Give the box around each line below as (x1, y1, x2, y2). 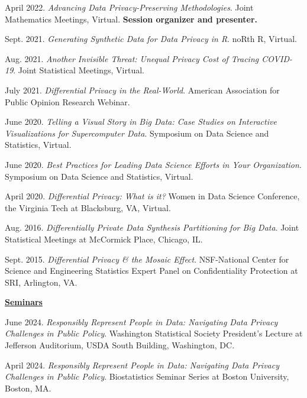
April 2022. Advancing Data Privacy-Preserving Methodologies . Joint (5, 1, 254, 13)
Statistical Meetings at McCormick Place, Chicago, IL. (5, 232, 203, 245)
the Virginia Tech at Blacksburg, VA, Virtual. (5, 201, 171, 213)
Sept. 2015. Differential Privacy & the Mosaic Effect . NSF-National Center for (5, 253, 289, 265)
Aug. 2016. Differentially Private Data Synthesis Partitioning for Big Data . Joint (5, 221, 299, 234)
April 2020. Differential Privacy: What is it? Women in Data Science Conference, (5, 190, 300, 202)
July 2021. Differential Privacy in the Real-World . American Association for (5, 83, 280, 96)
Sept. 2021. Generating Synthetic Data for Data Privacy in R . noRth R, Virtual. (5, 33, 298, 45)
